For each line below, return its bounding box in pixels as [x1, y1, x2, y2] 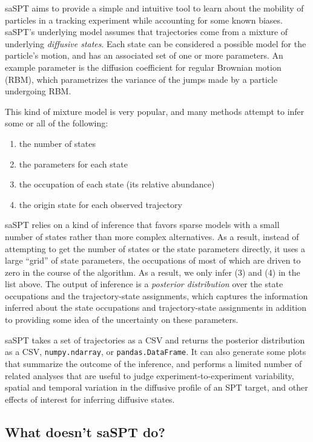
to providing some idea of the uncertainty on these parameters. [5, 313, 239, 326]
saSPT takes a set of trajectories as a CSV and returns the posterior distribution [5, 333, 305, 346]
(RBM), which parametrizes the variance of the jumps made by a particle [5, 73, 278, 85]
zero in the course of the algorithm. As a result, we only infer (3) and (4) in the [5, 265, 300, 278]
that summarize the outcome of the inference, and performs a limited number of [5, 357, 302, 369]
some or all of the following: [5, 117, 108, 129]
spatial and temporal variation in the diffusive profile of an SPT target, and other [5, 381, 308, 394]
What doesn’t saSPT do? [5, 422, 165, 441]
